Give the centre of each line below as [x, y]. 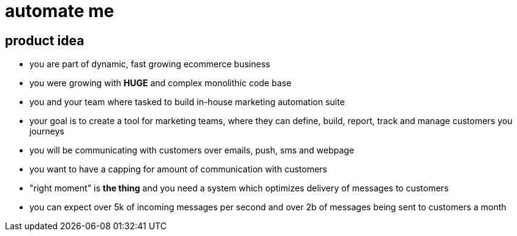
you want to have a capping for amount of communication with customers [178, 169]
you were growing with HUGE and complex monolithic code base [160, 83]
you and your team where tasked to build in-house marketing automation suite [187, 102]
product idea [45, 40]
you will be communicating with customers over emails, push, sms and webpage [192, 150]
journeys [47, 131]
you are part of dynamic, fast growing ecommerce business [150, 64]
